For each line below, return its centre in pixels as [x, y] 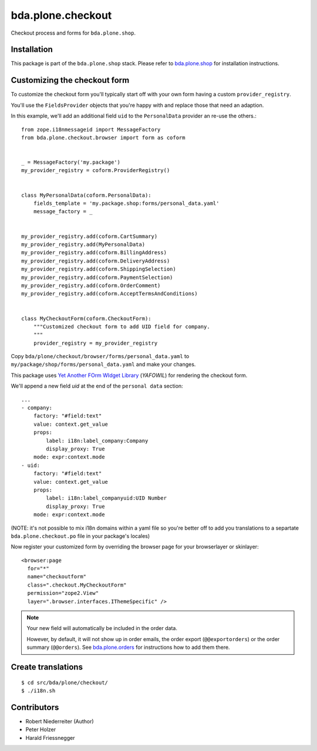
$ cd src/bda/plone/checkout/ [65, 682]
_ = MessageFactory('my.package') [71, 162]
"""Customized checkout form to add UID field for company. [122, 326]
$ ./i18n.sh [38, 691]
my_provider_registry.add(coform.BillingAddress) [94, 253]
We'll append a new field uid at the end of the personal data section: [97, 386]
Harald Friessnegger [50, 737]
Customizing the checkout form [70, 80]
